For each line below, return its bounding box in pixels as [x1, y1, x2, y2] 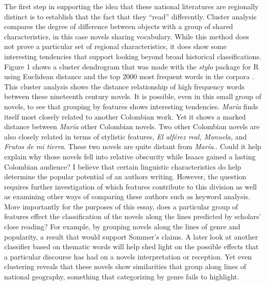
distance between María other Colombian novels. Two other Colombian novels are [4, 121, 260, 132]
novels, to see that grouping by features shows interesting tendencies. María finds [4, 101, 258, 111]
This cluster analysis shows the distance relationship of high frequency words [4, 81, 245, 91]
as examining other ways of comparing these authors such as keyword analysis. [4, 191, 250, 202]
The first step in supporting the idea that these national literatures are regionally [4, 1, 259, 11]
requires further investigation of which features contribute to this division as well [4, 181, 257, 192]
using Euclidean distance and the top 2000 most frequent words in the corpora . [4, 71, 254, 82]
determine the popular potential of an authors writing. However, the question [4, 171, 247, 182]
